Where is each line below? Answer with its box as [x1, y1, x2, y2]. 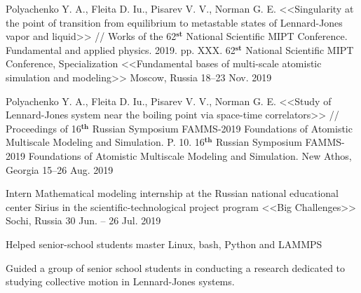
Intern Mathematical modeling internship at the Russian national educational [6, 186, 339, 200]
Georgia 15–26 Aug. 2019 [6, 162, 114, 177]
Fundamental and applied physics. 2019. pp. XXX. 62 [6, 42, 236, 57]
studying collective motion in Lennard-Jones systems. [6, 274, 235, 289]
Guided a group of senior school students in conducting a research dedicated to [6, 260, 346, 275]
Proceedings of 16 [6, 121, 81, 135]
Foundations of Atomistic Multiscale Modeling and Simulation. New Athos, [28, 148, 352, 163]
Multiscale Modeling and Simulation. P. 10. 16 [6, 135, 205, 149]
